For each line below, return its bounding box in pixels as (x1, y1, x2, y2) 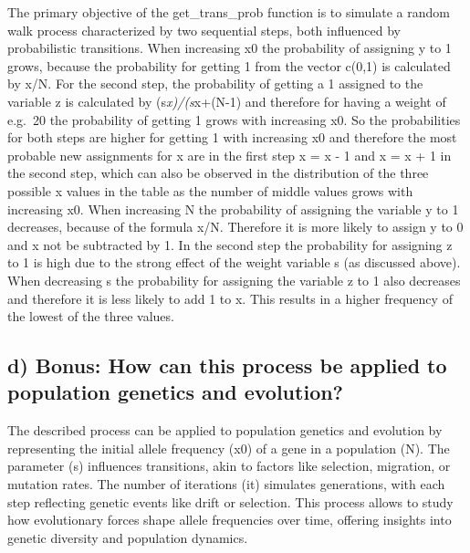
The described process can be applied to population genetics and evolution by (7, 421, 443, 440)
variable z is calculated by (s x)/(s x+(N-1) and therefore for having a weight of (7, 91, 446, 110)
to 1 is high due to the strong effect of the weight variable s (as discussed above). (7, 253, 461, 272)
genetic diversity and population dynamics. (7, 527, 248, 547)
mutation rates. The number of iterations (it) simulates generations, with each (7, 475, 445, 494)
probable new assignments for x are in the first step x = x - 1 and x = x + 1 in (7, 145, 452, 164)
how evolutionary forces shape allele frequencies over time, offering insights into (7, 510, 452, 529)
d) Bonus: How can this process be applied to (7, 351, 447, 380)
